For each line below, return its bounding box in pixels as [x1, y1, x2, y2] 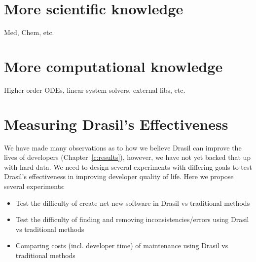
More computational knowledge [4, 56, 223, 76]
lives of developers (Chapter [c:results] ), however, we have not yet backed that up [4, 152, 251, 162]
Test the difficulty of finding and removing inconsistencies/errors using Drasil [15, 214, 249, 225]
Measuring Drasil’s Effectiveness [4, 113, 228, 134]
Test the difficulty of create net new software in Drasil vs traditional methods [15, 197, 250, 208]
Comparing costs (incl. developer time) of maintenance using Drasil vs [15, 240, 228, 251]
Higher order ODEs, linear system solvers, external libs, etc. [4, 84, 185, 95]
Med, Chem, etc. [4, 27, 54, 37]
